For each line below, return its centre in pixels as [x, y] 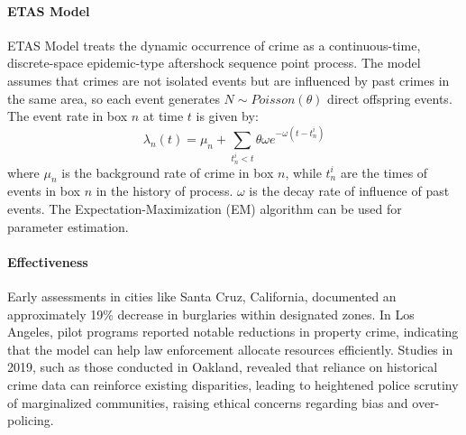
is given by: [227, 116]
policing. [31, 420]
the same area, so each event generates [114, 98]
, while [303, 172]
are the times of [384, 172]
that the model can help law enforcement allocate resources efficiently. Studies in [230, 349]
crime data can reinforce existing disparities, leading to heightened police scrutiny [233, 384]
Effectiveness [48, 261]
